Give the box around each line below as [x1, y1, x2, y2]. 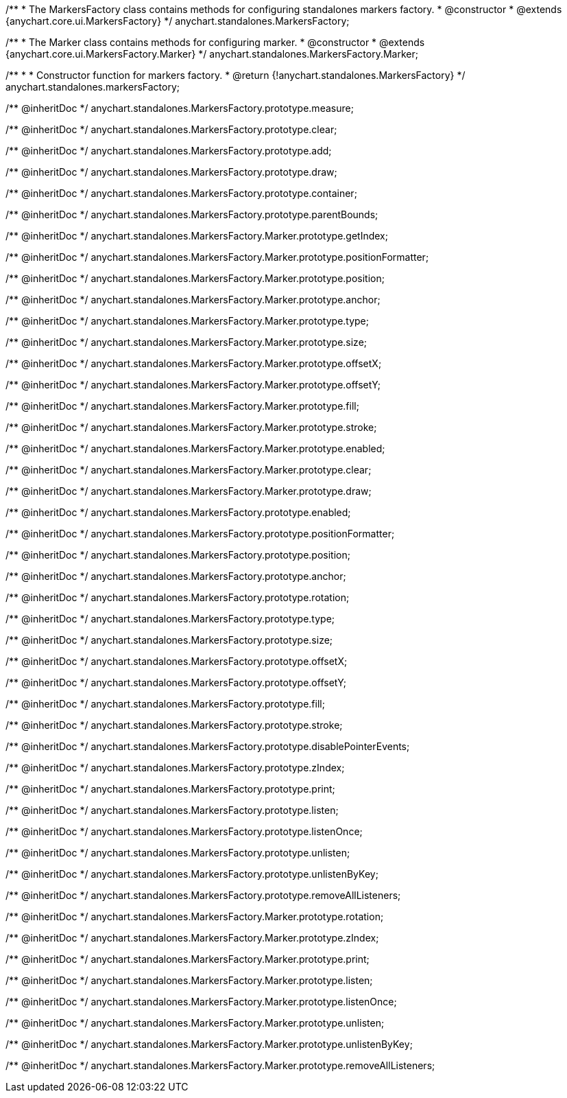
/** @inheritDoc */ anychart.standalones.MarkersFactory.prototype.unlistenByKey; [5, 868, 378, 880]
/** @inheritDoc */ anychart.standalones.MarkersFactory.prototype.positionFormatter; [5, 528, 395, 539]
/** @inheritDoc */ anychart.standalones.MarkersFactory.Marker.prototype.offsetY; [5, 379, 381, 390]
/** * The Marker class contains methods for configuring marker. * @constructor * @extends [5, 36, 425, 48]
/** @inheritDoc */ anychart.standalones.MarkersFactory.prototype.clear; [5, 124, 337, 135]
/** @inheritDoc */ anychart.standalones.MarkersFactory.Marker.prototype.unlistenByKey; [5, 1038, 413, 1050]
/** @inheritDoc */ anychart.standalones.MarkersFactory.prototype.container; [5, 187, 357, 199]
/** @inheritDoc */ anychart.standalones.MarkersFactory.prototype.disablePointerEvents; [5, 740, 410, 752]
